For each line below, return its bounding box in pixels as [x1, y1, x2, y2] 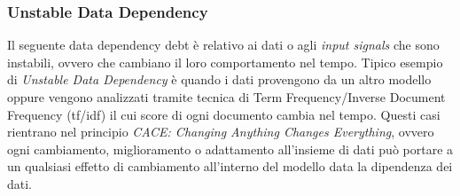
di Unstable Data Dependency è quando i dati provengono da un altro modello [7, 70, 432, 89]
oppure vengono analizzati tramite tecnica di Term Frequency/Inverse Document [7, 88, 446, 106]
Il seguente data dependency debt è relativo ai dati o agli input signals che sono [7, 35, 440, 54]
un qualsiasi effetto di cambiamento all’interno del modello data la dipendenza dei [7, 157, 453, 176]
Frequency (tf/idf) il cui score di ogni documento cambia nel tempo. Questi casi [7, 105, 441, 123]
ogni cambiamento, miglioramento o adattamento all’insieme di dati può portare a [7, 139, 454, 158]
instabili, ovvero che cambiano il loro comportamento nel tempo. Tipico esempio [7, 52, 443, 71]
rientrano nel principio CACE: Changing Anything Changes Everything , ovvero [7, 122, 434, 141]
